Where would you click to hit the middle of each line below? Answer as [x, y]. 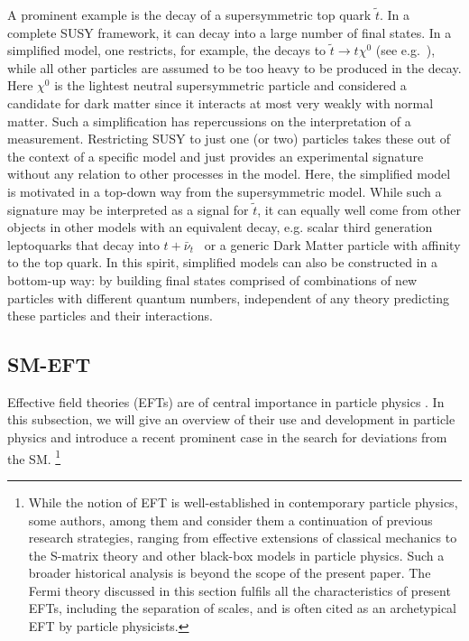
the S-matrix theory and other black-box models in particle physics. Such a [236, 555]
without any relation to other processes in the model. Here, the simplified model [229, 174]
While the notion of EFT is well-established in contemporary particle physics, [243, 502]
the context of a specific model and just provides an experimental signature [216, 156]
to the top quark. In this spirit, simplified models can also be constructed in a [222, 262]
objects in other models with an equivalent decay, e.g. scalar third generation [220, 227]
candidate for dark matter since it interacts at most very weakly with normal [221, 102]
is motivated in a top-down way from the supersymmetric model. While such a [225, 191]
